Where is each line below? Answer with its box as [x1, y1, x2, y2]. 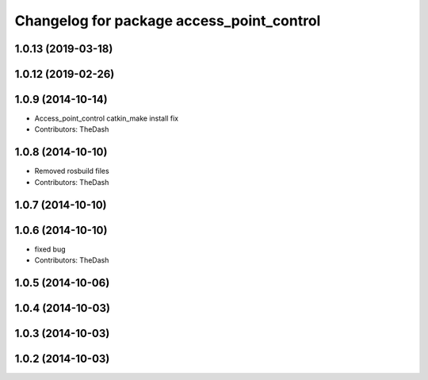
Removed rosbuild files [34, 167, 110, 176]
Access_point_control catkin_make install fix [34, 113, 178, 123]
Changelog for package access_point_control [14, 12, 321, 29]
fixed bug [34, 244, 67, 254]
